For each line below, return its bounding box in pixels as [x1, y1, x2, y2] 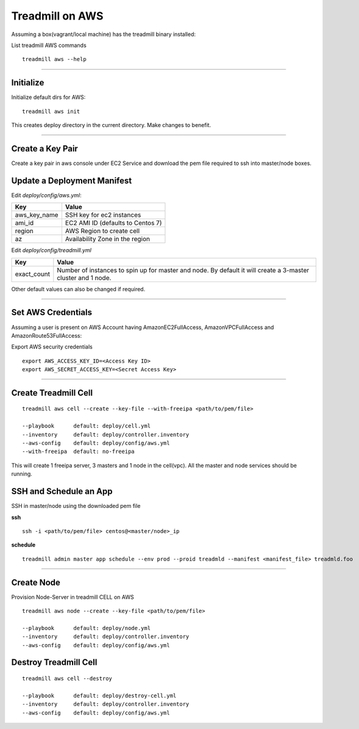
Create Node [11, 577, 61, 587]
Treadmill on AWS [11, 9, 104, 23]
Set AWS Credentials [11, 307, 93, 317]
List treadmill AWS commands [11, 42, 87, 49]
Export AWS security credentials [11, 343, 93, 350]
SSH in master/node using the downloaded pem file [11, 502, 141, 510]
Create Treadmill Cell [11, 388, 93, 398]
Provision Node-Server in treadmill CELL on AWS [11, 593, 134, 601]
